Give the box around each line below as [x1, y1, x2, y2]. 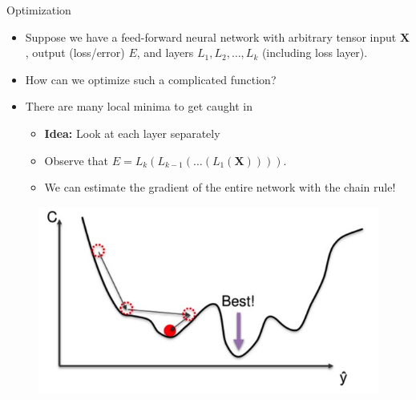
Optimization [6, 2, 71, 18]
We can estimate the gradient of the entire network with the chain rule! [44, 179, 396, 196]
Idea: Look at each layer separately [44, 124, 220, 141]
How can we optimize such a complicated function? [25, 71, 277, 87]
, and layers [136, 44, 194, 61]
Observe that [44, 152, 109, 168]
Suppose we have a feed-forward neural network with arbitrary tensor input [25, 28, 397, 45]
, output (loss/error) [25, 44, 125, 61]
